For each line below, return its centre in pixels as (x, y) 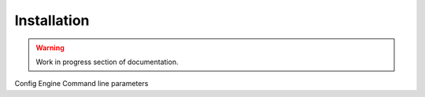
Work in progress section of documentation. (107, 62)
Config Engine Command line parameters (81, 84)
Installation (52, 20)
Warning (50, 48)
